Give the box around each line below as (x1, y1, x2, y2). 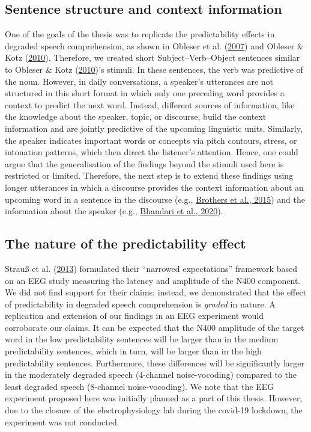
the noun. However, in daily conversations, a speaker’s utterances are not (5, 75, 274, 87)
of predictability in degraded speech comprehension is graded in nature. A (5, 297, 276, 310)
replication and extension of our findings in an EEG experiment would (5, 309, 264, 322)
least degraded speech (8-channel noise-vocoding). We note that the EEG (5, 380, 274, 392)
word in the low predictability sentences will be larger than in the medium (5, 333, 279, 345)
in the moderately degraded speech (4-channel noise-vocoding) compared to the (5, 368, 297, 381)
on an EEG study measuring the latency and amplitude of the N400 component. (5, 274, 301, 286)
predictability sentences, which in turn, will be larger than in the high (5, 345, 262, 357)
